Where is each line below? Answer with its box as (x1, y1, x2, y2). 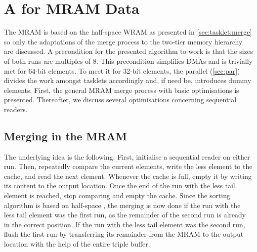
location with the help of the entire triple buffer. (4, 239, 150, 249)
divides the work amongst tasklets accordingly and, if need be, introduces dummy (4, 75, 252, 85)
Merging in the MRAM (4, 128, 127, 143)
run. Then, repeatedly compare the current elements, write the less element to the (4, 161, 253, 171)
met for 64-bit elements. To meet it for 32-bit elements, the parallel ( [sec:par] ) (4, 65, 240, 76)
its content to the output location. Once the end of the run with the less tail (4, 180, 235, 191)
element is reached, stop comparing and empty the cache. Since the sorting (4, 190, 231, 201)
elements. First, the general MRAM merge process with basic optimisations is (4, 84, 239, 95)
